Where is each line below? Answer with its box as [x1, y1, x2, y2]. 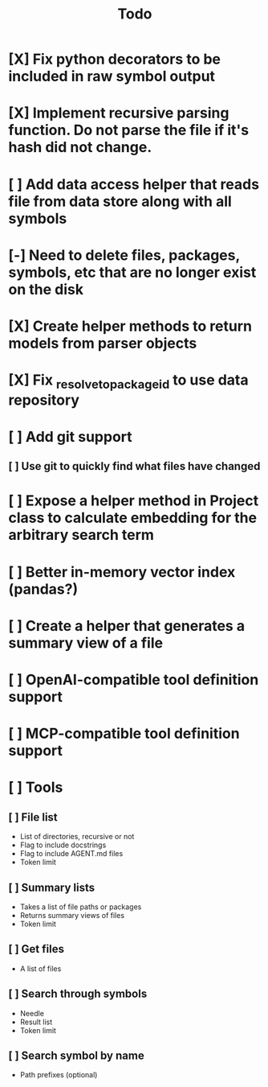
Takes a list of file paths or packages [19, 902, 142, 912]
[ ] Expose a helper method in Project [8, 492, 259, 510]
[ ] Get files [8, 942, 64, 956]
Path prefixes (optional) [19, 1070, 98, 1080]
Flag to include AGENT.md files [19, 849, 124, 858]
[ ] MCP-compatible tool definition [8, 725, 240, 743]
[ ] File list [8, 810, 58, 824]
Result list [19, 1017, 53, 1027]
